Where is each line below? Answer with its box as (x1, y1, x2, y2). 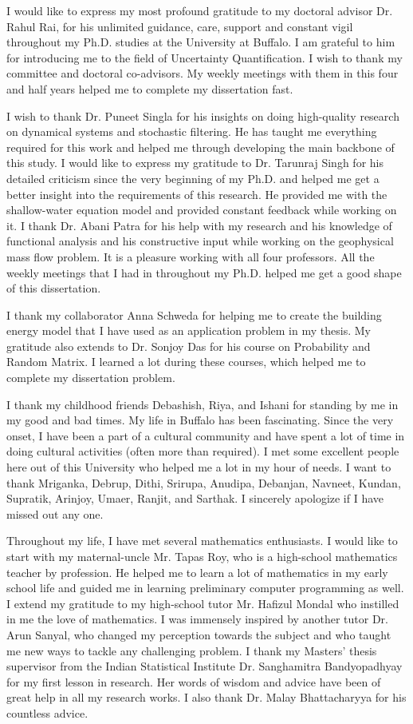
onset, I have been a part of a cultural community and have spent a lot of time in (6, 427, 405, 444)
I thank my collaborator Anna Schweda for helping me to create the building (6, 306, 382, 323)
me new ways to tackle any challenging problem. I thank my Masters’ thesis (6, 642, 377, 658)
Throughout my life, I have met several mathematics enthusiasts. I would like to (6, 532, 398, 549)
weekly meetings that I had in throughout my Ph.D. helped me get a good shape (6, 264, 402, 280)
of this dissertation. (6, 280, 101, 296)
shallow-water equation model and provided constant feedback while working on (6, 201, 397, 218)
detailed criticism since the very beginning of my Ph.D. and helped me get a (6, 169, 380, 186)
